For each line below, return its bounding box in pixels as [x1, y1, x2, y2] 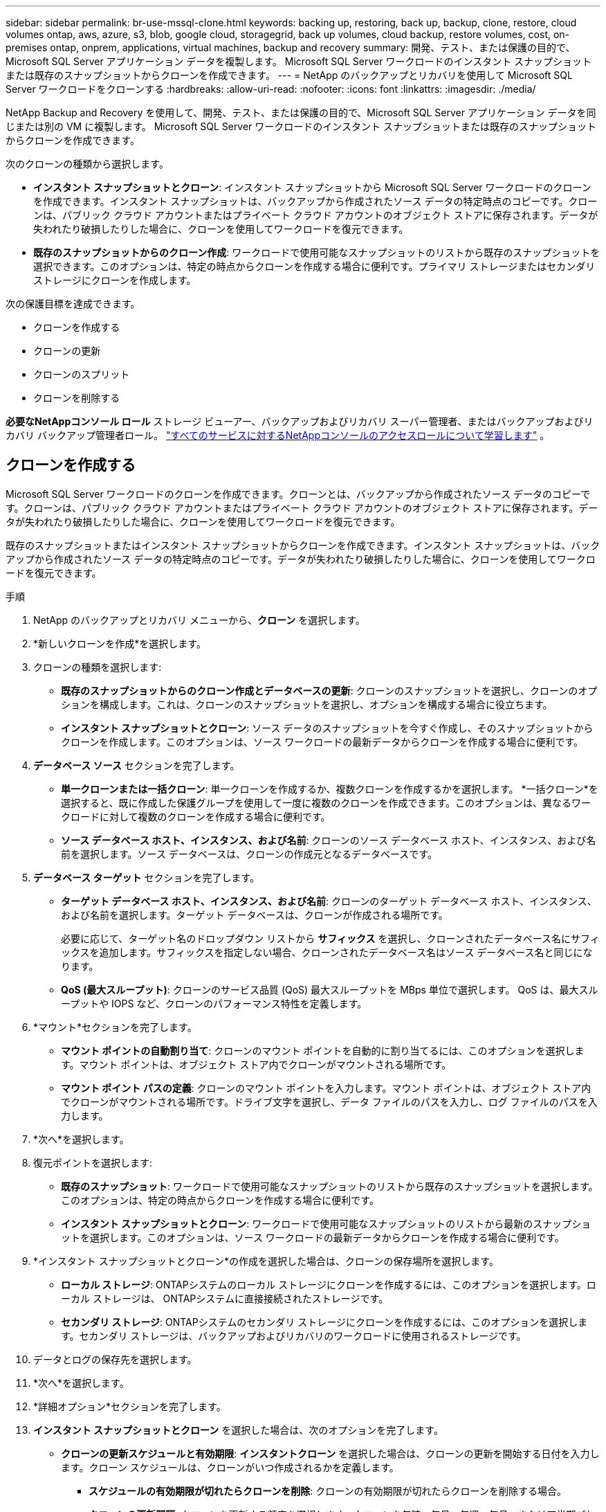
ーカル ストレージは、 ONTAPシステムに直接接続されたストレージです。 [61, 1292, 389, 1304]
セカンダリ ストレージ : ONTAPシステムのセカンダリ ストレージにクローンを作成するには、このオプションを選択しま [61, 1315, 588, 1328]
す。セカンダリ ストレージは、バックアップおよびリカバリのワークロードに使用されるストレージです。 [61, 1329, 526, 1342]
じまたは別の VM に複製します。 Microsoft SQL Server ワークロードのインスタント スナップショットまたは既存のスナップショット [6, 120, 596, 132]
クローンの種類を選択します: [33, 660, 162, 673]
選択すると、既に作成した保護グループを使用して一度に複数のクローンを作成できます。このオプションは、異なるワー [61, 796, 591, 809]
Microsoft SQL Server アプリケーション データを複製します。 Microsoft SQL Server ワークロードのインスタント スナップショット [6, 55, 592, 67]
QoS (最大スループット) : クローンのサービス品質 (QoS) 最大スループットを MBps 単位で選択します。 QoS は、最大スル [61, 983, 598, 996]
